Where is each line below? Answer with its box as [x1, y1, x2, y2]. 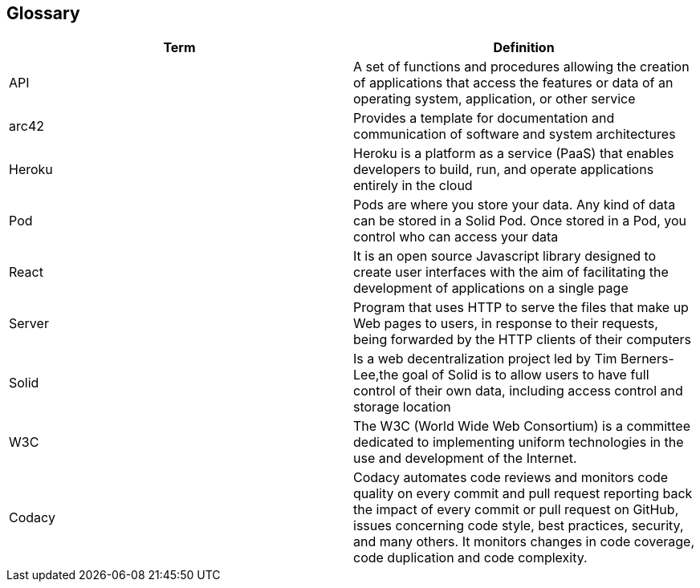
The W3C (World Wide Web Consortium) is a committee [353, 418, 691, 435]
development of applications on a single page [353, 280, 629, 297]
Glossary [6, 3, 80, 23]
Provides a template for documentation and [353, 110, 615, 127]
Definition [493, 39, 555, 56]
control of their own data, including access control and [353, 383, 683, 399]
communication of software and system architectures [353, 126, 676, 143]
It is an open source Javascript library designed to [353, 248, 657, 265]
